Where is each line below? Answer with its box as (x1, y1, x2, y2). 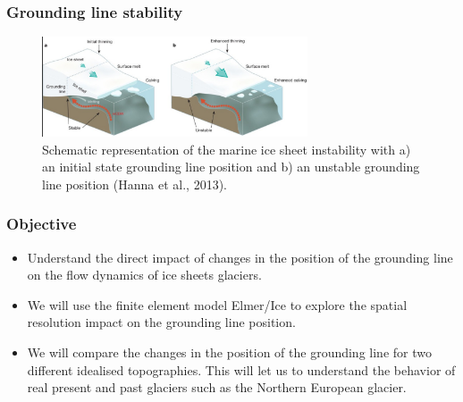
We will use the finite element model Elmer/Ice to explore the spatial (27, 295, 408, 314)
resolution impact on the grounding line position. (27, 313, 296, 331)
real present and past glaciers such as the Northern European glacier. (27, 378, 407, 397)
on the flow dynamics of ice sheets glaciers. (27, 265, 262, 284)
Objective (6, 213, 77, 235)
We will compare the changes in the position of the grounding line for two (27, 343, 432, 362)
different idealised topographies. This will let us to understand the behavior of (27, 360, 456, 379)
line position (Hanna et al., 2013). (42, 174, 227, 193)
